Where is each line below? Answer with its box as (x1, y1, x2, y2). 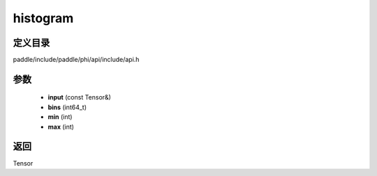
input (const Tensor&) (47, 93, 112, 102)
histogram (13, 10, 74, 26)
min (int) (47, 113, 73, 121)
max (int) (47, 122, 75, 131)
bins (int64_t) (47, 103, 87, 111)
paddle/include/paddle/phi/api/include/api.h (13, 56, 140, 64)
